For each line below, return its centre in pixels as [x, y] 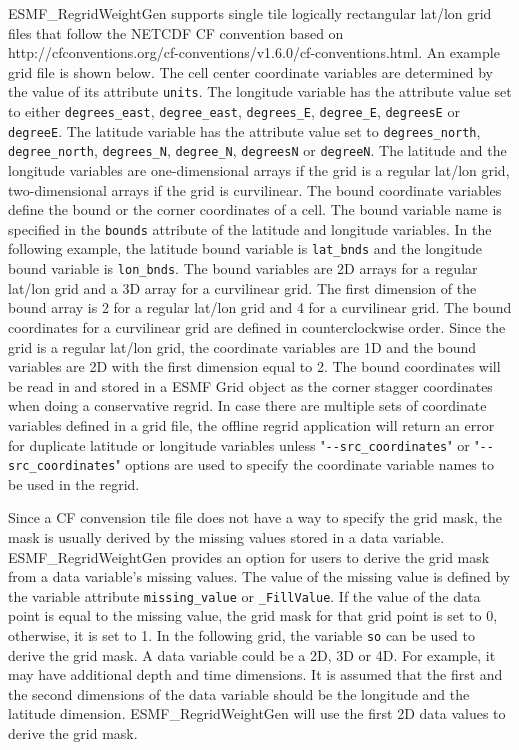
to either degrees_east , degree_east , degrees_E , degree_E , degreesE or [234, 111]
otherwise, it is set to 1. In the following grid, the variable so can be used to [242, 635]
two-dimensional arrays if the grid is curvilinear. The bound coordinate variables [255, 189]
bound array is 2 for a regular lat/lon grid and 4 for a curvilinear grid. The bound [260, 307]
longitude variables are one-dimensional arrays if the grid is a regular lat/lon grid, [259, 170]
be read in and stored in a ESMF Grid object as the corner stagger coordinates [250, 385]
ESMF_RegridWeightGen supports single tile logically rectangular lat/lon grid [250, 13]
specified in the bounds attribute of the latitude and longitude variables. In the [250, 228]
